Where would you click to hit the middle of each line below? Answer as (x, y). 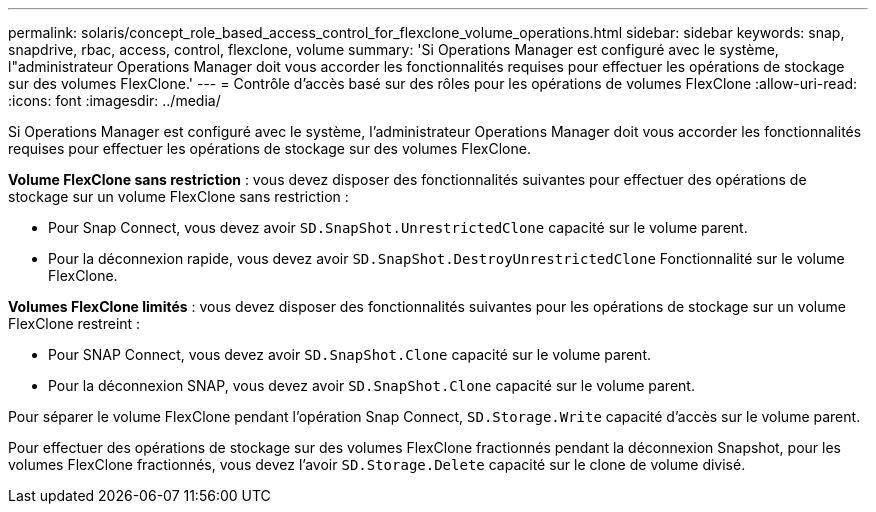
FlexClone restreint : (74, 323)
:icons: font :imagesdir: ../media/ (114, 100)
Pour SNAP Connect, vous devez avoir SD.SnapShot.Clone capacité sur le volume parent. (349, 354)
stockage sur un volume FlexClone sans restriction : (178, 196)
